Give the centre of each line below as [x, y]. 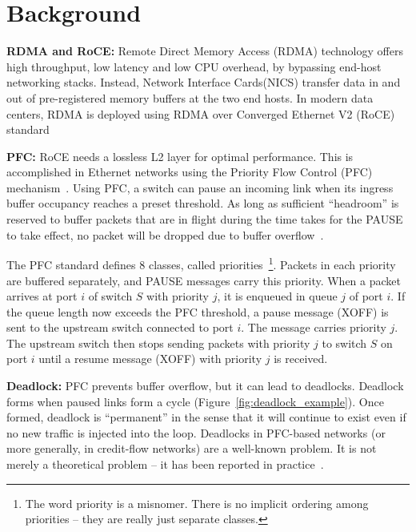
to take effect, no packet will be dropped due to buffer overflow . [165, 234]
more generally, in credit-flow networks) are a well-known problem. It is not [192, 448]
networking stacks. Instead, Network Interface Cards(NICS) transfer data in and [204, 82]
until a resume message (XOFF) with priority [150, 359]
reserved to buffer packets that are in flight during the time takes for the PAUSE [205, 219]
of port [366, 296]
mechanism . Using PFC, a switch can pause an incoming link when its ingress [200, 187]
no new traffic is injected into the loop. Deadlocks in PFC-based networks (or [196, 432]
